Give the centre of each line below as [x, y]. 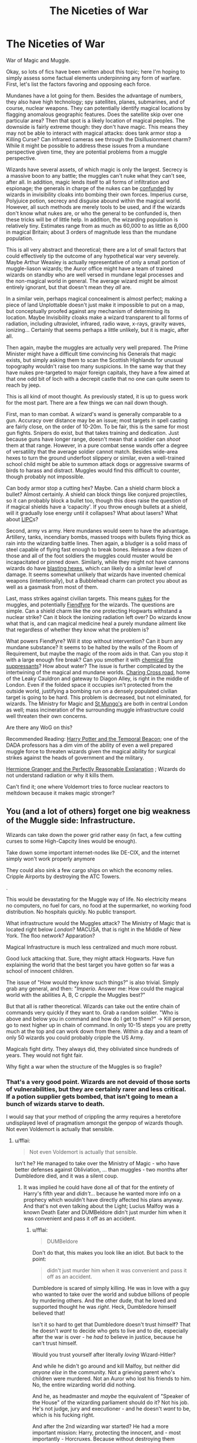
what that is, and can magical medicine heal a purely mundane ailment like [96, 623]
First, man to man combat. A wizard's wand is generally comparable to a [94, 414]
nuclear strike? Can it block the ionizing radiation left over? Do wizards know [99, 617]
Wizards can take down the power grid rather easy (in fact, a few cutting [94, 834]
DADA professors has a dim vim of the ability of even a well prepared [90, 745]
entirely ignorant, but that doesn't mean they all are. [69, 287]
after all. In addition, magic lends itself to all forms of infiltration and [88, 182]
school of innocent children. [40, 971]
